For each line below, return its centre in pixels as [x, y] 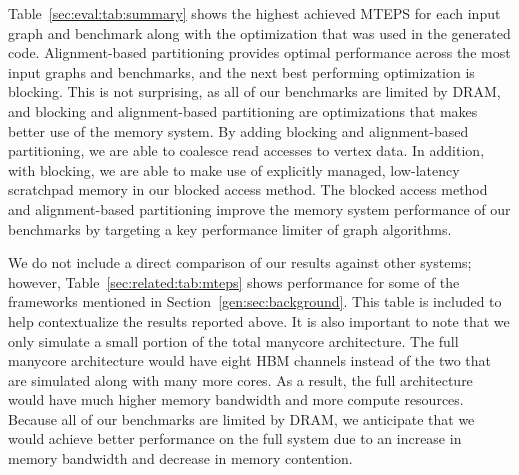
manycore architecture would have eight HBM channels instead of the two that [250, 360]
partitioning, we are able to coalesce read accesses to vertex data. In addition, [246, 150]
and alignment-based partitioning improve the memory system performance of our [259, 208]
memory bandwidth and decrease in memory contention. [180, 458]
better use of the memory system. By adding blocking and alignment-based [238, 130]
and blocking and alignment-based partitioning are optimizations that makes [243, 110]
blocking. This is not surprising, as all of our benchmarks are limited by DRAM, [254, 91]
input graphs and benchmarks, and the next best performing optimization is [241, 71]
